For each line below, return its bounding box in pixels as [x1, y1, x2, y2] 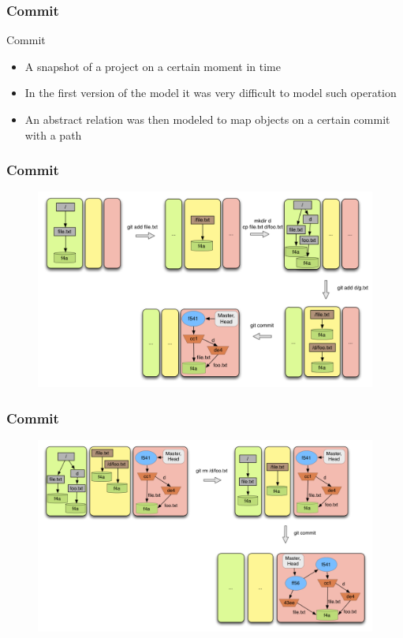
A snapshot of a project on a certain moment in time [24, 58, 281, 74]
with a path [24, 126, 82, 143]
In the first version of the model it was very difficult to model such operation [24, 84, 397, 101]
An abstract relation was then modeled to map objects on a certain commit [24, 111, 390, 127]
